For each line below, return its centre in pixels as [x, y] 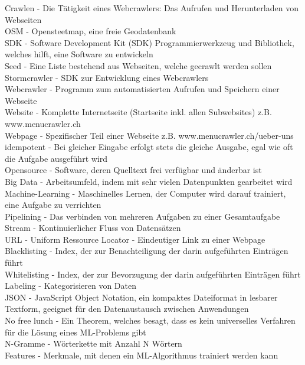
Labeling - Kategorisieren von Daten [70, 286]
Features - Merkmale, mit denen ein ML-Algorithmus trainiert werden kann [142, 355]
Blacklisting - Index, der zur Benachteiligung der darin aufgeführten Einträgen [147, 251]
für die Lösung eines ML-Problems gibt [76, 332]
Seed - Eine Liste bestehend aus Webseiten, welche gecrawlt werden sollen [138, 65]
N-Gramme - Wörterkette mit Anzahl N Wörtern [94, 343]
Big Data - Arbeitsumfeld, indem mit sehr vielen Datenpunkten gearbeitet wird [149, 181]
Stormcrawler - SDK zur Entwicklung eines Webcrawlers [107, 77]
